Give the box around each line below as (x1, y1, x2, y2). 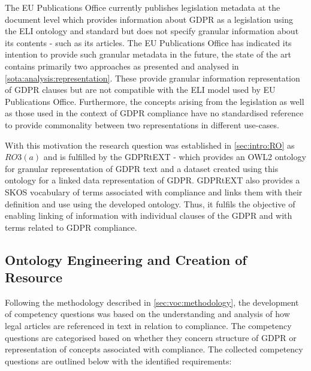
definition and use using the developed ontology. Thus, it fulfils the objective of (5, 197, 295, 210)
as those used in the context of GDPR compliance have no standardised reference (5, 107, 304, 119)
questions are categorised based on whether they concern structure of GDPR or (5, 331, 297, 343)
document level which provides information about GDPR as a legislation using (5, 13, 293, 25)
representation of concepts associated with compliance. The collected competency (5, 343, 303, 355)
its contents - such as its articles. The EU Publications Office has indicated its (5, 36, 292, 49)
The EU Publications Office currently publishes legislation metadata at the (5, 1, 280, 13)
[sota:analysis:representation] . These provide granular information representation (5, 71, 300, 84)
